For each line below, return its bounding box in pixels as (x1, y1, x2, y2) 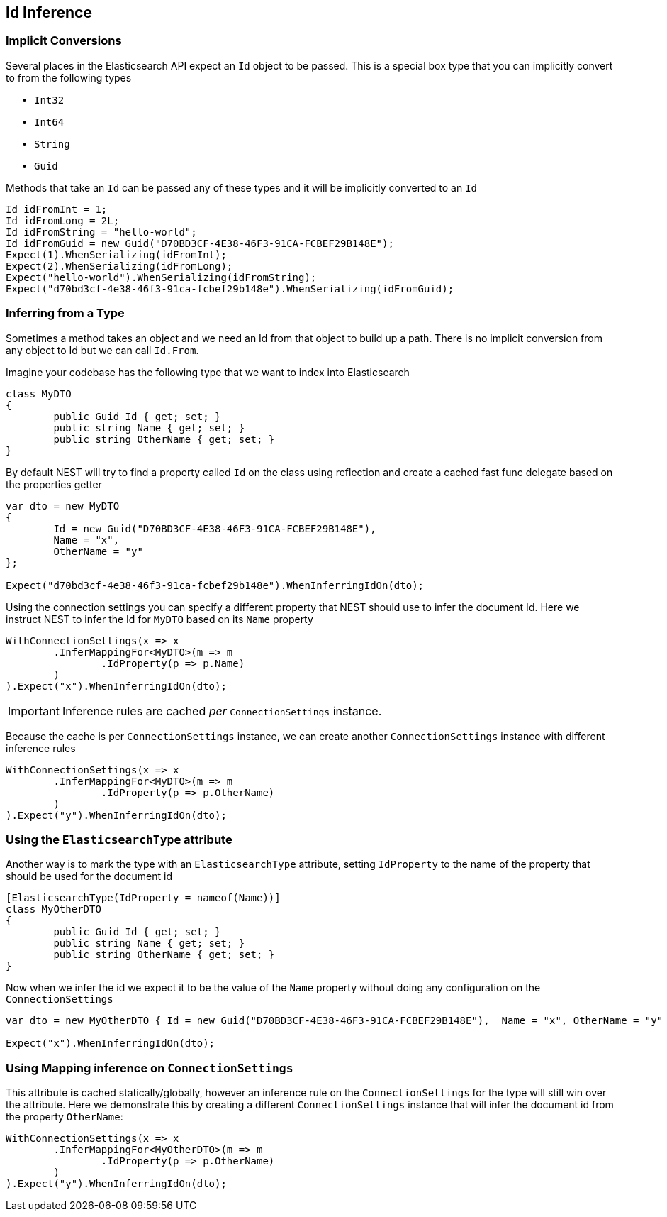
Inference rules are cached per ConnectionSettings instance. (62, 703, 382, 718)
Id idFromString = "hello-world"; (6, 226, 197, 238)
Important (8, 703, 60, 718)
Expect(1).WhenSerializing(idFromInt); (6, 248, 227, 260)
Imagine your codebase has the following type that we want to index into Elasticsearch (6, 365, 410, 378)
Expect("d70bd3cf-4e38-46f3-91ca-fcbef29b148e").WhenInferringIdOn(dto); (6, 579, 425, 591)
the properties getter (6, 478, 102, 490)
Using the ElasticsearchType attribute (6, 832, 232, 847)
